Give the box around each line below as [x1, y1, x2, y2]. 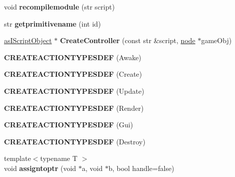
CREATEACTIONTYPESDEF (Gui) [4, 119, 133, 130]
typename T [40, 153, 78, 163]
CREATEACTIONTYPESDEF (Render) [4, 102, 144, 113]
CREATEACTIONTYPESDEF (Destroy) [4, 136, 146, 146]
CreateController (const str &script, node [60, 35, 195, 46]
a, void [82, 162, 103, 173]
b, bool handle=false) [108, 162, 174, 173]
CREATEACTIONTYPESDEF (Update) [4, 85, 144, 96]
